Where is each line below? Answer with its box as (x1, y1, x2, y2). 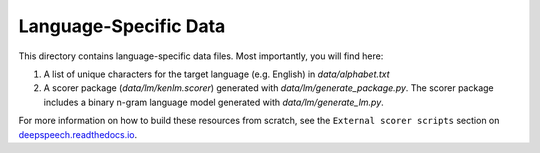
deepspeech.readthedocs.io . (18, 128, 138, 140)
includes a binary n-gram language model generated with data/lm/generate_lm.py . (43, 96, 384, 108)
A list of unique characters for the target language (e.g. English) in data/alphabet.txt (43, 68, 390, 80)
